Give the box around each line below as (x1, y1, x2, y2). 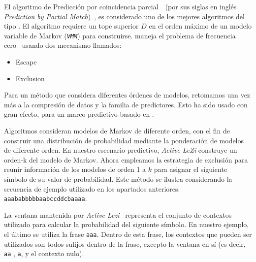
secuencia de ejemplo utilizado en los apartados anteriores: (4, 183, 180, 194)
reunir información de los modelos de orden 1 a (4, 164, 146, 174)
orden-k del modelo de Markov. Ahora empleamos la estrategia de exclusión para (4, 154, 248, 164)
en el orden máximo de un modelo (149, 21, 252, 31)
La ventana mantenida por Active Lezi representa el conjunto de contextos (4, 209, 232, 220)
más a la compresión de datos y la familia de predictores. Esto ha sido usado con (4, 99, 248, 109)
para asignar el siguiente (154, 164, 227, 174)
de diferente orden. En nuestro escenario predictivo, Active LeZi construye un (4, 145, 237, 155)
